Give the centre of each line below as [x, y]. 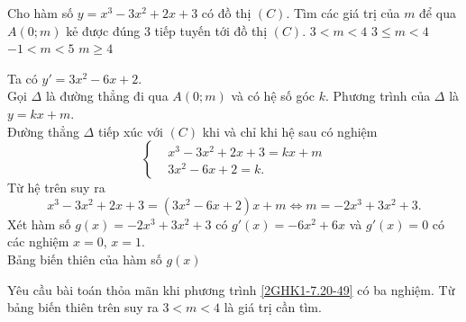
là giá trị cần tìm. [273, 307]
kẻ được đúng [103, 30]
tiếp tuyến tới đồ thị [211, 30]
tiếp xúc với [130, 131]
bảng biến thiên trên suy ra [83, 307]
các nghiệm [38, 241]
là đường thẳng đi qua [107, 96]
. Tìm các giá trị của [343, 13]
